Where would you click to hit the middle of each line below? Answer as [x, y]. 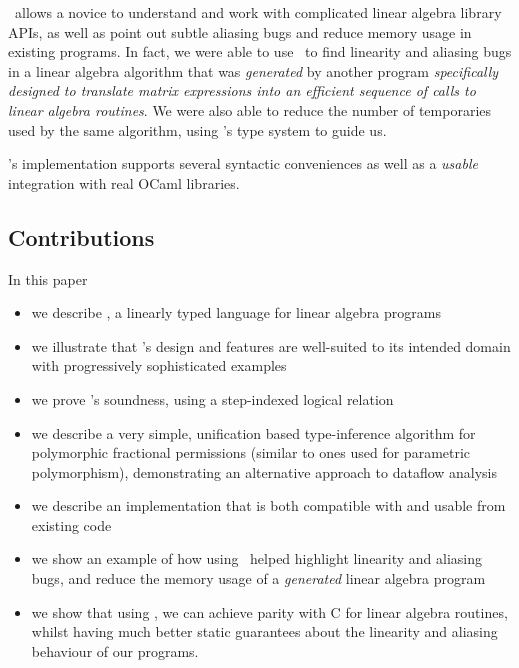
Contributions [81, 236]
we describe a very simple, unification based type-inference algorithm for [253, 432]
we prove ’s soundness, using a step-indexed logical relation [212, 398]
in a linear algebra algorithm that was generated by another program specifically [253, 70]
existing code [71, 524]
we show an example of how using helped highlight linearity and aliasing [257, 558]
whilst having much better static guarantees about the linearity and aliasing [264, 631]
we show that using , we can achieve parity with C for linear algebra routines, [269, 611]
